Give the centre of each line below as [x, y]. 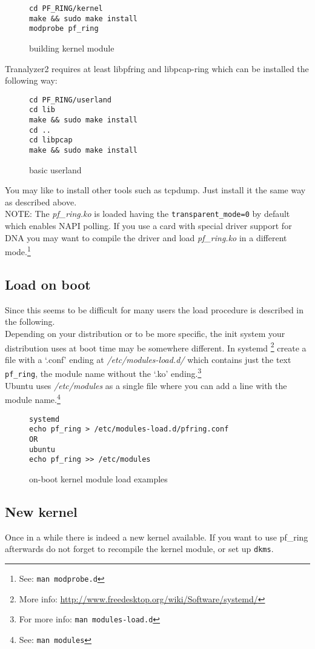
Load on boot [48, 284]
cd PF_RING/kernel [66, 8]
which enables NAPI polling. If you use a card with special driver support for [148, 226]
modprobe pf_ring [64, 29]
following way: [31, 80]
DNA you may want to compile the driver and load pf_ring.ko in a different [146, 237]
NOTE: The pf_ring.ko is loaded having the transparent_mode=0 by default [148, 214]
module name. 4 [33, 398]
